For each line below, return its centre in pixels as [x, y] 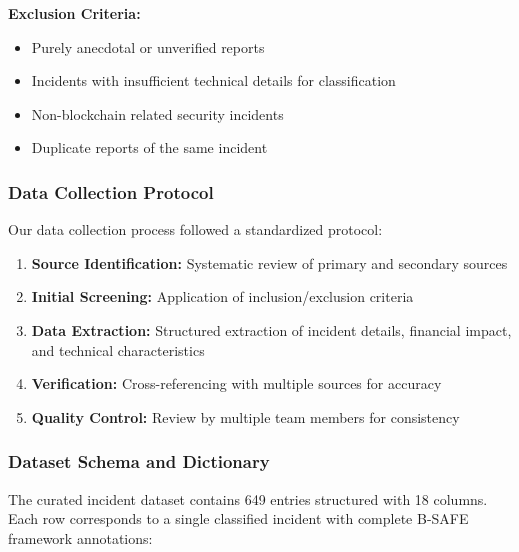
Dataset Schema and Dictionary [139, 461]
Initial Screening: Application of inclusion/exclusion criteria [222, 296]
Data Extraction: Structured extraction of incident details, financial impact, [271, 329]
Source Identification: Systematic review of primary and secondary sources [269, 262]
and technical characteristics [118, 349]
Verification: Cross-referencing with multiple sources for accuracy [236, 383]
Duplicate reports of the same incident [149, 147]
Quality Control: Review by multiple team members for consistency [245, 416]
